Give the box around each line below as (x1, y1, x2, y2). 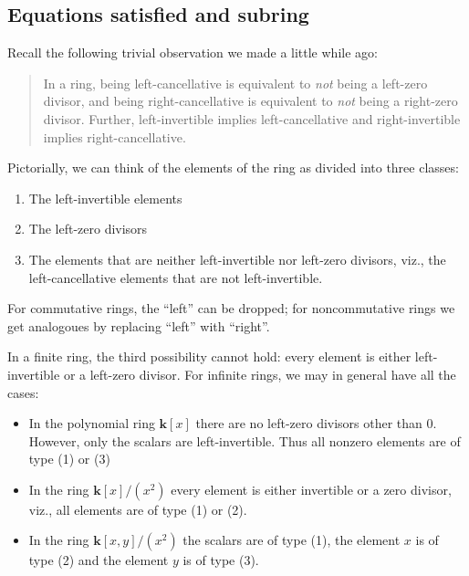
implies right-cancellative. (43, 127, 186, 146)
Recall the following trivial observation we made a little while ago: (7, 43, 378, 62)
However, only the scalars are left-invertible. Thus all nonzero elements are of (28, 431, 461, 450)
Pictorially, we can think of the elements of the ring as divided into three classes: (7, 158, 459, 177)
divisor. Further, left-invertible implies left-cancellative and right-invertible (43, 109, 461, 128)
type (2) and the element (28, 550, 169, 570)
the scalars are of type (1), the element (182, 530, 401, 550)
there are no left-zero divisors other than (195, 414, 422, 433)
